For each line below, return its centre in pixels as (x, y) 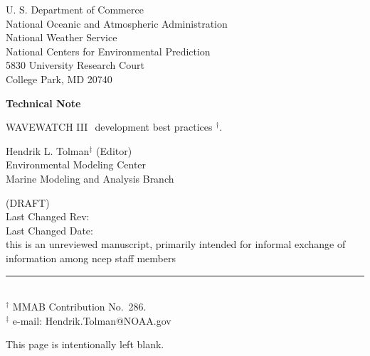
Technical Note (43, 103)
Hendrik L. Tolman (48, 150)
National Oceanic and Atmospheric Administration (117, 23)
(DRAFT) (28, 202)
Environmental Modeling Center (76, 164)
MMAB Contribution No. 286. (79, 307)
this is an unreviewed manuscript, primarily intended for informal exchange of (176, 244)
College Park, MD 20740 (59, 79)
